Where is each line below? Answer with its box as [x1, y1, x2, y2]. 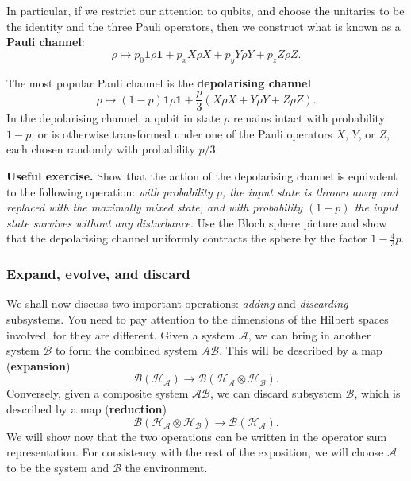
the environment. [125, 459, 208, 475]
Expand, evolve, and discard [6, 264, 190, 284]
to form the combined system [55, 342, 198, 359]
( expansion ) [6, 357, 71, 374]
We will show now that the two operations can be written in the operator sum [6, 428, 387, 444]
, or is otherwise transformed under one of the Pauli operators [31, 125, 332, 142]
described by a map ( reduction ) [6, 401, 167, 417]
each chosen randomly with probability [6, 141, 195, 157]
